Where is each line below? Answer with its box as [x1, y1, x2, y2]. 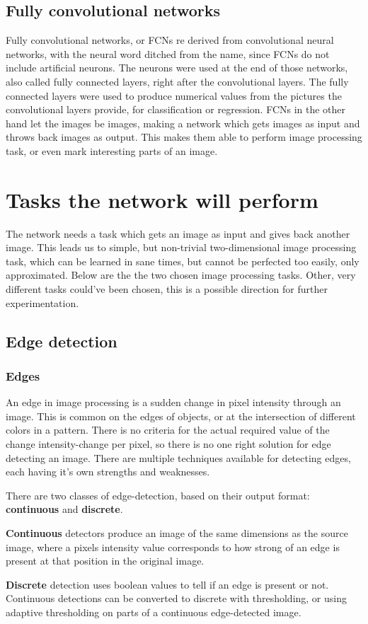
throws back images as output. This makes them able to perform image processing [6, 129, 362, 144]
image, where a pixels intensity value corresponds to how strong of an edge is [6, 539, 340, 554]
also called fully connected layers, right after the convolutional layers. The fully [6, 74, 349, 88]
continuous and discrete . [6, 502, 123, 516]
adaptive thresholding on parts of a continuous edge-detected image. [6, 604, 301, 619]
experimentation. [6, 295, 79, 310]
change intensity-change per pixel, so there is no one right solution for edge [6, 437, 331, 451]
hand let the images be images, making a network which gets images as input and [6, 115, 360, 130]
